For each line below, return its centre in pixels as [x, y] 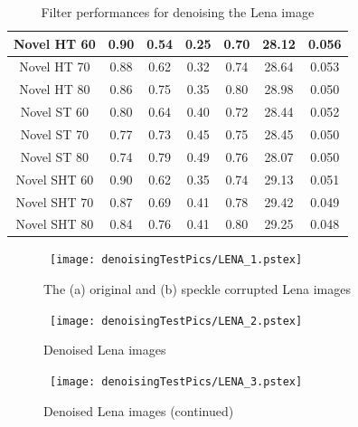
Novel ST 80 [55, 156]
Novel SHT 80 [55, 224]
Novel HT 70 [55, 66]
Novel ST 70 [55, 133]
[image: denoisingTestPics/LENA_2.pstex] [176, 321]
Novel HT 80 [55, 89]
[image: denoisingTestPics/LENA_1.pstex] [176, 260]
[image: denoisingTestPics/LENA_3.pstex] [176, 381]
